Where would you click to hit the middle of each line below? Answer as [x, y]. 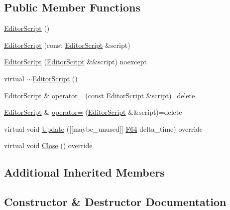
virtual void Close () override [48, 145]
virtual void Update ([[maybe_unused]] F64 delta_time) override [104, 128]
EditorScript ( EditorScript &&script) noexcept [75, 62]
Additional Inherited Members [84, 172]
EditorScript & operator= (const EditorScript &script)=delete [100, 95]
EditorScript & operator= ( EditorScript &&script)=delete [93, 112]
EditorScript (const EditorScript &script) [67, 45]
